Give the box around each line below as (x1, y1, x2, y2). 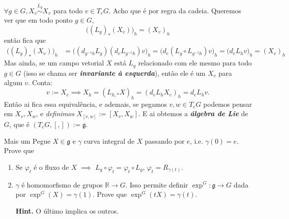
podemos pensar (203, 98, 252, 109)
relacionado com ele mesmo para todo (138, 58, 252, 68)
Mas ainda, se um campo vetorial (4, 58, 104, 68)
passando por (144, 135, 185, 146)
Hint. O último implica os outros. (15, 205, 119, 216)
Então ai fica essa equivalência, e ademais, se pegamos (4, 98, 167, 109)
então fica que (4, 34, 46, 45)
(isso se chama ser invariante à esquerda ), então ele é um (23, 67, 206, 78)
